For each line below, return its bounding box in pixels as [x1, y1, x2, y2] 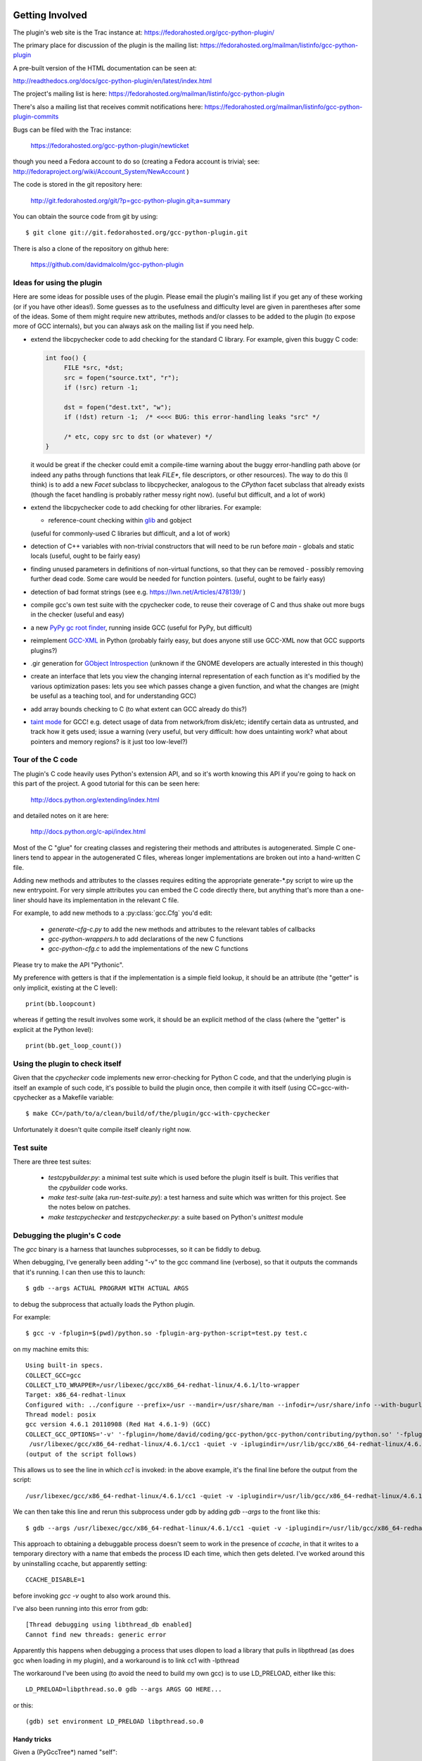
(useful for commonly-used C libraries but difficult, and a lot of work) [30, 529, 231, 537]
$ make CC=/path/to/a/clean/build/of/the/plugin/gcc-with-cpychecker [25, 1109, 271, 1118]
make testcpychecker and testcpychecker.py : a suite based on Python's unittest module [48, 1212, 304, 1221]
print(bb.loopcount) [25, 1000, 96, 1007]
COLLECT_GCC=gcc [25, 1371, 82, 1379]
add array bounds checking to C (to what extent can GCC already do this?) [30, 704, 248, 713]
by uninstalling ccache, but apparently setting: [13, 1559, 148, 1567]
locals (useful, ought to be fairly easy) [30, 552, 141, 560]
